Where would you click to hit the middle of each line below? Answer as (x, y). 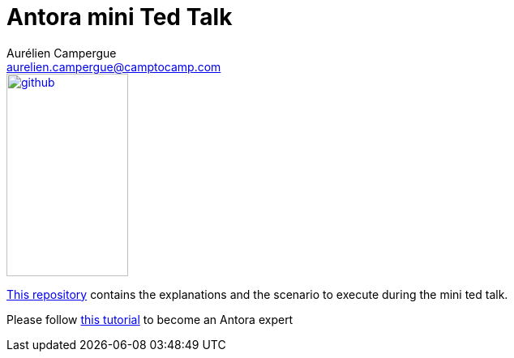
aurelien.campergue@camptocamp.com (114, 66)
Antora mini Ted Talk (120, 17)
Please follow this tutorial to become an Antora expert (150, 319)
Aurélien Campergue (62, 53)
